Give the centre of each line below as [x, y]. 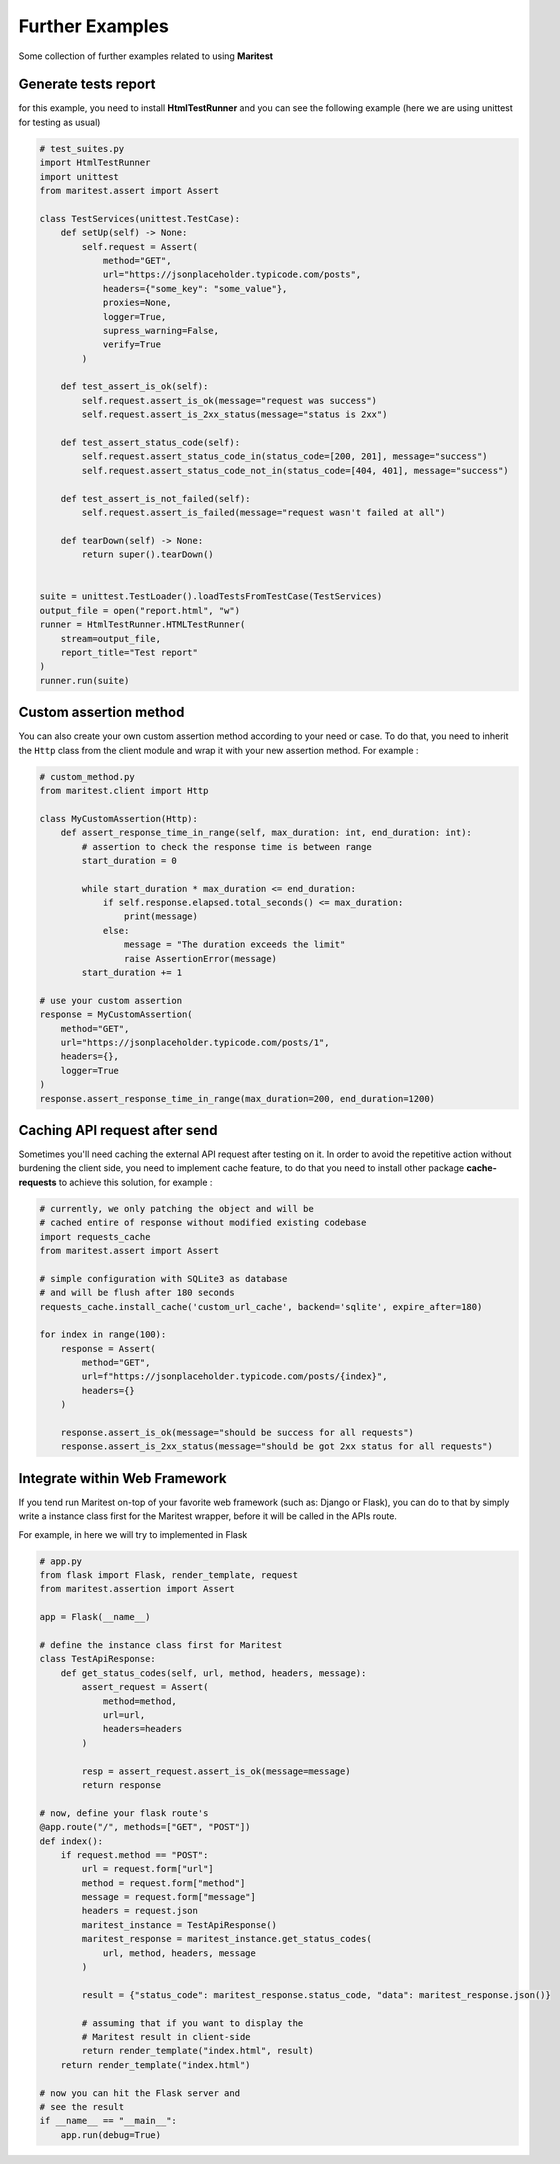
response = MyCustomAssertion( [116, 1014]
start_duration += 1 [132, 973]
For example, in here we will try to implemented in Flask [133, 1534]
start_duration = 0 [129, 860]
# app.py [61, 1561]
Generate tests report [87, 84]
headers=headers [142, 1729]
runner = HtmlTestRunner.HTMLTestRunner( [142, 624]
